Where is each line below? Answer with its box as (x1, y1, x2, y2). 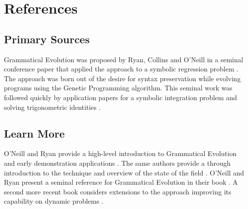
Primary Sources (4, 31, 90, 46)
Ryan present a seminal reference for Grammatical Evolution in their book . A (4, 177, 238, 187)
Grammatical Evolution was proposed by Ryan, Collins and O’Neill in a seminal (4, 54, 243, 64)
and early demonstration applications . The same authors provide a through (4, 157, 231, 168)
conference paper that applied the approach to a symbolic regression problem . (4, 64, 239, 74)
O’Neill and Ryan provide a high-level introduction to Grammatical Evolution (4, 148, 237, 158)
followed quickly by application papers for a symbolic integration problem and (4, 92, 237, 102)
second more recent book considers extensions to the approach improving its (4, 186, 231, 196)
